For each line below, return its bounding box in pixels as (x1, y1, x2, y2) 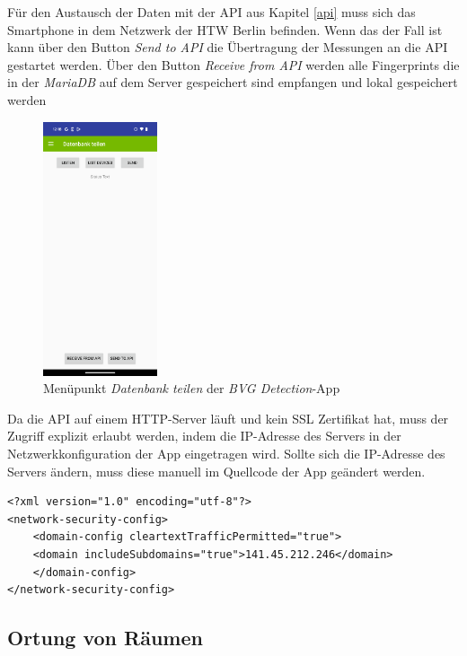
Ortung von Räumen (7, 624, 203, 652)
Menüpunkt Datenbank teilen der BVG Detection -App (43, 379, 340, 398)
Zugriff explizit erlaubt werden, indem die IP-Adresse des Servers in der (7, 426, 401, 445)
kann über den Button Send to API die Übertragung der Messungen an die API (7, 38, 448, 57)
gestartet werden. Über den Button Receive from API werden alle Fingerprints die (7, 55, 460, 74)
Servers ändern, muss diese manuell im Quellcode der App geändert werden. (7, 461, 426, 480)
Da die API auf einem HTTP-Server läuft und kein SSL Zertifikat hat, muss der (7, 408, 449, 427)
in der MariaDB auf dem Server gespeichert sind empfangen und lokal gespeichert (7, 73, 458, 92)
